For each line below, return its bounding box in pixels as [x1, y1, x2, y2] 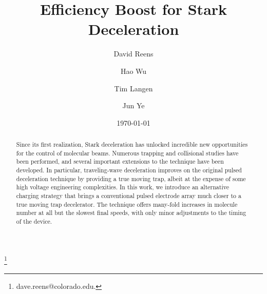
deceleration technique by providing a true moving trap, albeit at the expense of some [16, 174, 246, 183]
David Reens [113, 48, 154, 59]
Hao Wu [120, 65, 147, 76]
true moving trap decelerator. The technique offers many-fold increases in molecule [16, 200, 238, 208]
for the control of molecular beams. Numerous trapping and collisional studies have [16, 148, 239, 157]
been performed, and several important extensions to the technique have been [16, 157, 224, 166]
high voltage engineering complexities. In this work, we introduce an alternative [16, 183, 229, 191]
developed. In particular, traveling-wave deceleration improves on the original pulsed [16, 166, 242, 174]
